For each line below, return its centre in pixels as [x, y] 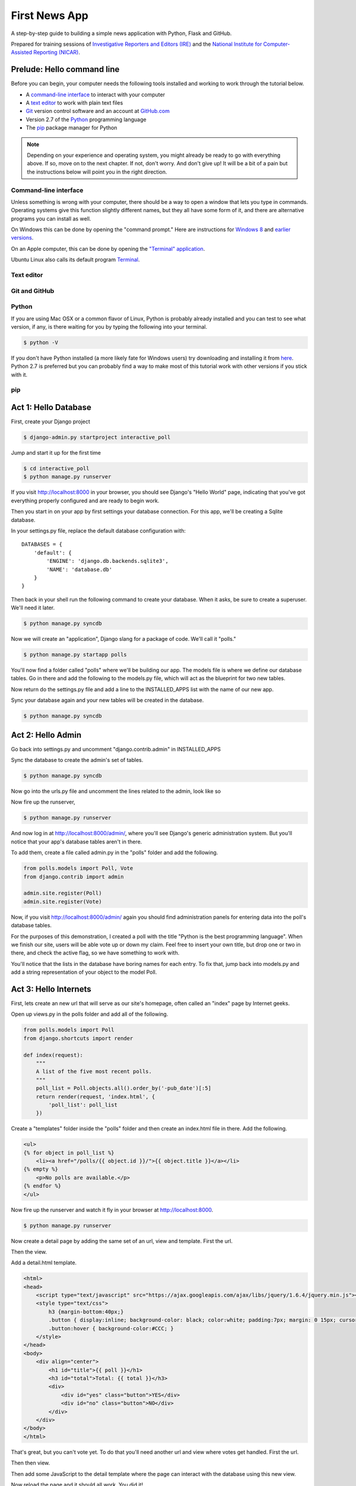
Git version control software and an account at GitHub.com [98, 111]
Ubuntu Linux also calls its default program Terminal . [75, 260]
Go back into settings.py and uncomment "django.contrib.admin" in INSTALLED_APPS [116, 749]
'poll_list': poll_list [83, 1105]
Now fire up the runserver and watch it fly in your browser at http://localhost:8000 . [112, 1210]
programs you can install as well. [51, 218]
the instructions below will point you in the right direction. [97, 172]
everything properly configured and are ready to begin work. [85, 500]
